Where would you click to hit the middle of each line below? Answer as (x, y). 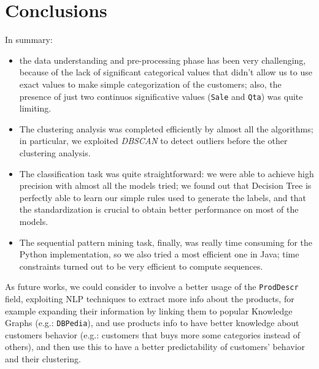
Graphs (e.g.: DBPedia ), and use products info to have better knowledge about (152, 323)
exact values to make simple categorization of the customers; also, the (150, 84)
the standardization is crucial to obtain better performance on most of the (159, 209)
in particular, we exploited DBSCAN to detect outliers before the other (153, 141)
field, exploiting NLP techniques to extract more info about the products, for (150, 298)
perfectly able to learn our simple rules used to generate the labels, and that (163, 197)
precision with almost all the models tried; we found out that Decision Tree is (165, 185)
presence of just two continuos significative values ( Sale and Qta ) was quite (161, 96)
